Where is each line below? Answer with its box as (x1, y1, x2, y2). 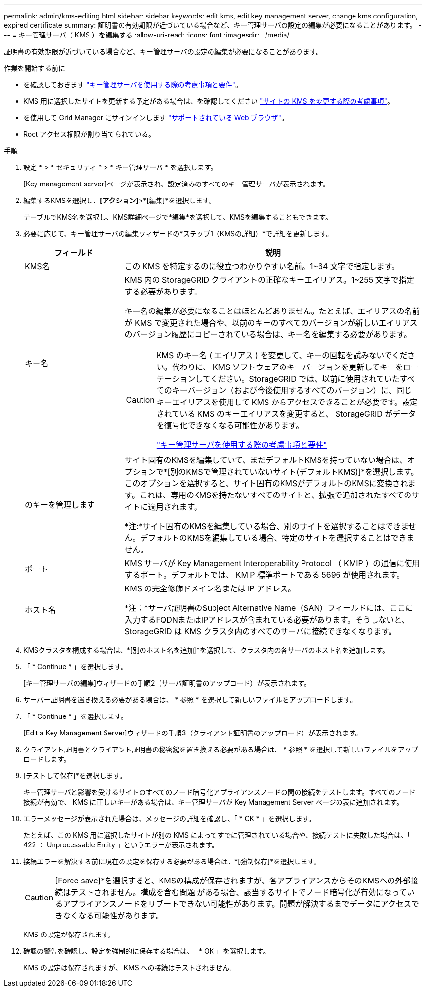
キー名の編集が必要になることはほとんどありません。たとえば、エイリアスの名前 (124, 306, 420, 316)
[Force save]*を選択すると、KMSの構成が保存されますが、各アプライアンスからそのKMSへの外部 (55, 876, 411, 885)
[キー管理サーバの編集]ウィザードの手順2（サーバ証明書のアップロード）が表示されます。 (23, 679, 311, 687)
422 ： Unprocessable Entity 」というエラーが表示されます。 (23, 841, 219, 849)
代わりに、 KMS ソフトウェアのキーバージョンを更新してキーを (172, 362, 403, 372)
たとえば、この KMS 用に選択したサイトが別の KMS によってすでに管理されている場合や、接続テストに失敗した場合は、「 (23, 831, 411, 839)
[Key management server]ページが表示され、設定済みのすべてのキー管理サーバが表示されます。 (23, 180, 330, 188)
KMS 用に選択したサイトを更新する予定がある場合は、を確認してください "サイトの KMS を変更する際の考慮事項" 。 (23, 97, 394, 105)
